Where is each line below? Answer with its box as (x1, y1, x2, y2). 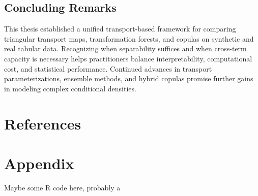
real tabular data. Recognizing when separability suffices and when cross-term (4, 43, 247, 54)
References (4, 113, 81, 134)
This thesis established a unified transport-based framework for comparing (4, 23, 236, 34)
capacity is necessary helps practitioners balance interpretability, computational (4, 53, 252, 63)
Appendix (4, 152, 74, 173)
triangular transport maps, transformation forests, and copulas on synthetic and (4, 33, 254, 44)
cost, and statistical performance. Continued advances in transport (4, 63, 212, 74)
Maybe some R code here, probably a (4, 182, 121, 192)
